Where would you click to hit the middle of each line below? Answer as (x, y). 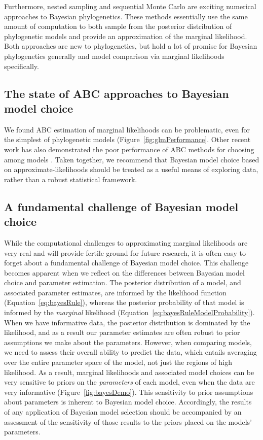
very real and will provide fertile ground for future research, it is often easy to (125, 252)
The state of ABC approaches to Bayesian (117, 93)
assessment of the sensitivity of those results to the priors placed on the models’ (128, 421)
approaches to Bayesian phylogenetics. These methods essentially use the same (126, 16)
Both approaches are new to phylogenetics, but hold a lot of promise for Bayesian (131, 46)
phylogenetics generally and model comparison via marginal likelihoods (114, 56)
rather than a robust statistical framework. (71, 179)
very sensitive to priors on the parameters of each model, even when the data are (129, 382)
